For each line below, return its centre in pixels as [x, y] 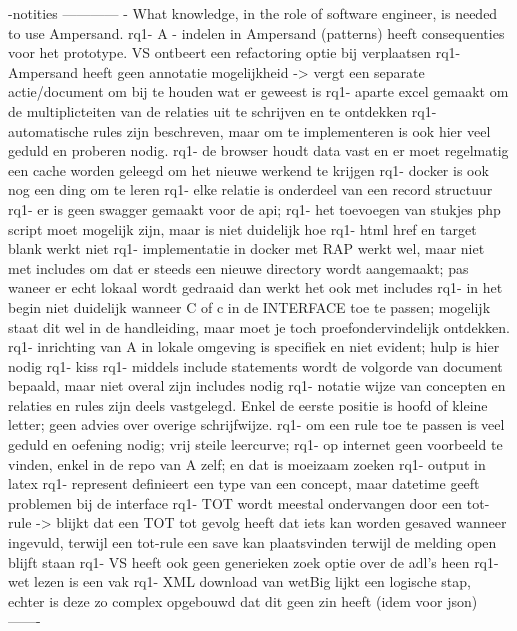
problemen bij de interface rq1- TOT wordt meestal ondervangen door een [235, 502]
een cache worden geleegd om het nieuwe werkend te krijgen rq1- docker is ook [248, 169]
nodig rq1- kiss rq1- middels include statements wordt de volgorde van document [255, 365]
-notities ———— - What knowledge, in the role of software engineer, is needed [253, 13]
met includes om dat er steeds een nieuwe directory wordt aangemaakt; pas [238, 267]
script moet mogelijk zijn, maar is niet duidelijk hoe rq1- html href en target [242, 228]
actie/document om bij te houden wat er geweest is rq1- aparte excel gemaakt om [258, 91]
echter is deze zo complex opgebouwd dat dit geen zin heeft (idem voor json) [243, 600]
